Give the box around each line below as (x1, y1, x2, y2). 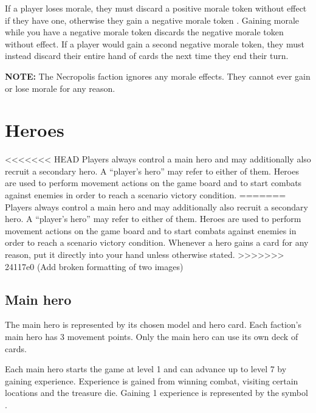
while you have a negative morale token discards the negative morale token (5, 26, 284, 38)
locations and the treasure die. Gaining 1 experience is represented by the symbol (5, 386, 308, 399)
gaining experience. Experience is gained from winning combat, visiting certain (5, 374, 298, 387)
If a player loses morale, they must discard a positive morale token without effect (5, 2, 307, 14)
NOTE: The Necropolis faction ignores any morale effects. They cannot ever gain (5, 69, 311, 82)
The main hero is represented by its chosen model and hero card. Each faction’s (5, 318, 302, 331)
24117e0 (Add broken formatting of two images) (5, 260, 184, 272)
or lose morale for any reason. (5, 82, 115, 94)
